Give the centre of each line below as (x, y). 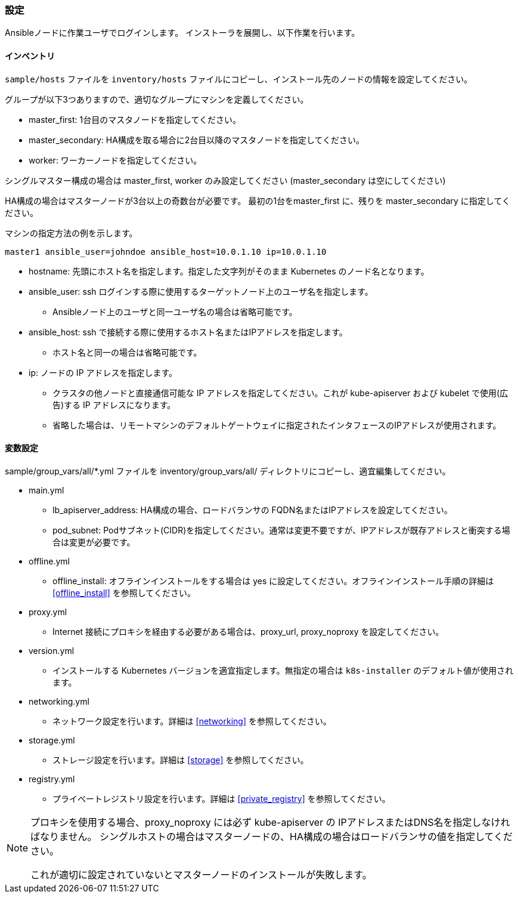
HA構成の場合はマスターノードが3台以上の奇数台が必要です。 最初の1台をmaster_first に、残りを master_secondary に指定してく (258, 200)
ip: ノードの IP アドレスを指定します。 (103, 372)
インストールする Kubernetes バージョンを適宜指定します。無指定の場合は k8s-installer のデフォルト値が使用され (283, 670)
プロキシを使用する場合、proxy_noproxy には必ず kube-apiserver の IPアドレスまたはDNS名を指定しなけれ (270, 822)
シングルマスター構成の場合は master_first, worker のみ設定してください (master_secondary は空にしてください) (225, 180)
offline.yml (49, 561)
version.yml (52, 650)
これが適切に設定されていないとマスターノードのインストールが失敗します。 (201, 874)
